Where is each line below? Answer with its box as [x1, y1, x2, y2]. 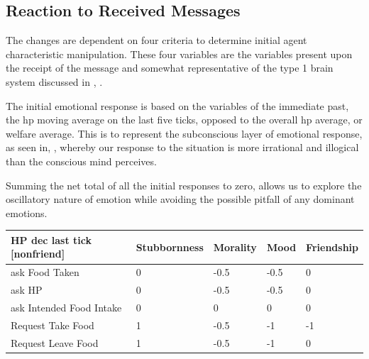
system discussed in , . [6, 74, 103, 89]
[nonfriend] [11, 246, 65, 261]
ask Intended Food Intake [11, 299, 122, 314]
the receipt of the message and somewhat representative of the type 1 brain [6, 60, 334, 75]
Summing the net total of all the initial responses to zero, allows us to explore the [6, 177, 362, 192]
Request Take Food [11, 317, 94, 332]
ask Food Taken [11, 265, 79, 280]
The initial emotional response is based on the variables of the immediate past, [6, 98, 349, 113]
